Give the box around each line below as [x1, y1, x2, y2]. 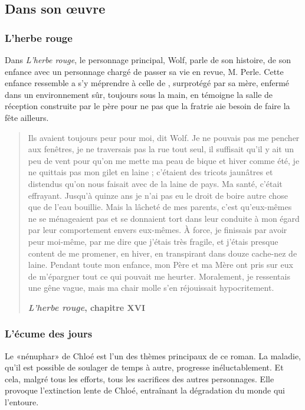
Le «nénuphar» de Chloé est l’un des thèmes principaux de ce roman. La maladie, [5, 349, 301, 362]
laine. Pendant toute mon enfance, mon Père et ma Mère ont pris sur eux [28, 258, 293, 271]
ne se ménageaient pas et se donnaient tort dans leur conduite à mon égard [28, 212, 300, 224]
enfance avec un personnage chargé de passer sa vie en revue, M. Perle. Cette [5, 65, 284, 77]
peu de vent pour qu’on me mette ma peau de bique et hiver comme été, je [28, 154, 300, 166]
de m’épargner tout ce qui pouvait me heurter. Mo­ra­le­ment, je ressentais [28, 270, 290, 282]
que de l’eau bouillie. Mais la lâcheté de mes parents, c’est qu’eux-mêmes [28, 201, 292, 213]
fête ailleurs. [5, 111, 49, 123]
